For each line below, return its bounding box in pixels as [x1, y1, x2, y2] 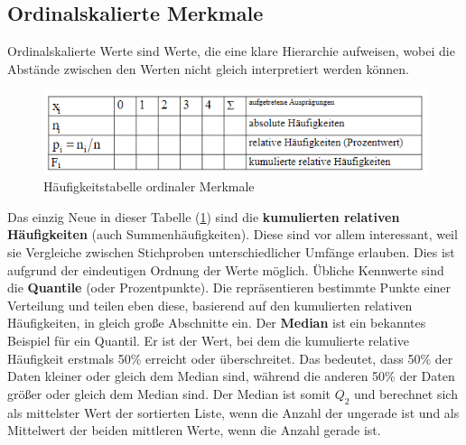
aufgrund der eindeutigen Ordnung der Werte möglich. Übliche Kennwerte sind [7, 260, 444, 279]
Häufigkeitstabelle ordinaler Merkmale [43, 177, 255, 196]
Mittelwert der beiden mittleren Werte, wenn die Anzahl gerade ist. [7, 421, 381, 440]
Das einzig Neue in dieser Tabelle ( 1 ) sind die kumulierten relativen [7, 207, 400, 226]
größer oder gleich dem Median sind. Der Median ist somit [7, 384, 331, 403]
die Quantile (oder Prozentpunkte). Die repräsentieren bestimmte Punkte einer [7, 278, 452, 297]
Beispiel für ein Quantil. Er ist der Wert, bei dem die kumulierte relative [7, 331, 409, 350]
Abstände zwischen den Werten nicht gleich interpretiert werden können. [7, 59, 409, 78]
